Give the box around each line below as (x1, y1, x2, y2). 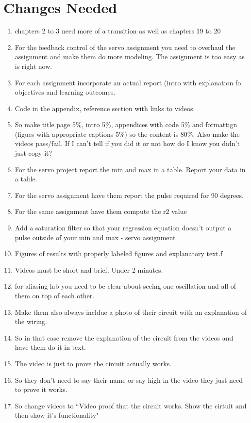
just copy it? (15, 148, 52, 158)
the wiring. (15, 316, 47, 326)
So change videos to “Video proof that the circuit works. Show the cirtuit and (15, 400, 247, 410)
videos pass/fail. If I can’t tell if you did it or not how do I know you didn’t (15, 138, 240, 148)
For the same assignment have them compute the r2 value (15, 206, 187, 216)
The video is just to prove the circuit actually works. (15, 358, 172, 368)
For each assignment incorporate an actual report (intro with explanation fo (15, 77, 241, 87)
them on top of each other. (15, 291, 95, 300)
